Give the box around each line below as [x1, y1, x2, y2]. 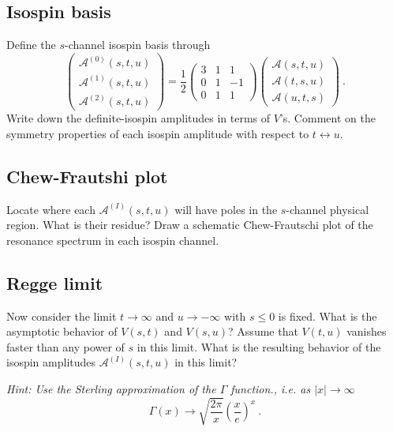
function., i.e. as [230, 381, 311, 397]
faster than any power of [6, 338, 125, 355]
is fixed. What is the [278, 307, 377, 324]
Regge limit [6, 270, 103, 295]
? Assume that [228, 323, 298, 340]
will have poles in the [174, 201, 278, 217]
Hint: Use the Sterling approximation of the [6, 381, 216, 397]
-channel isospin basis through [65, 36, 211, 53]
